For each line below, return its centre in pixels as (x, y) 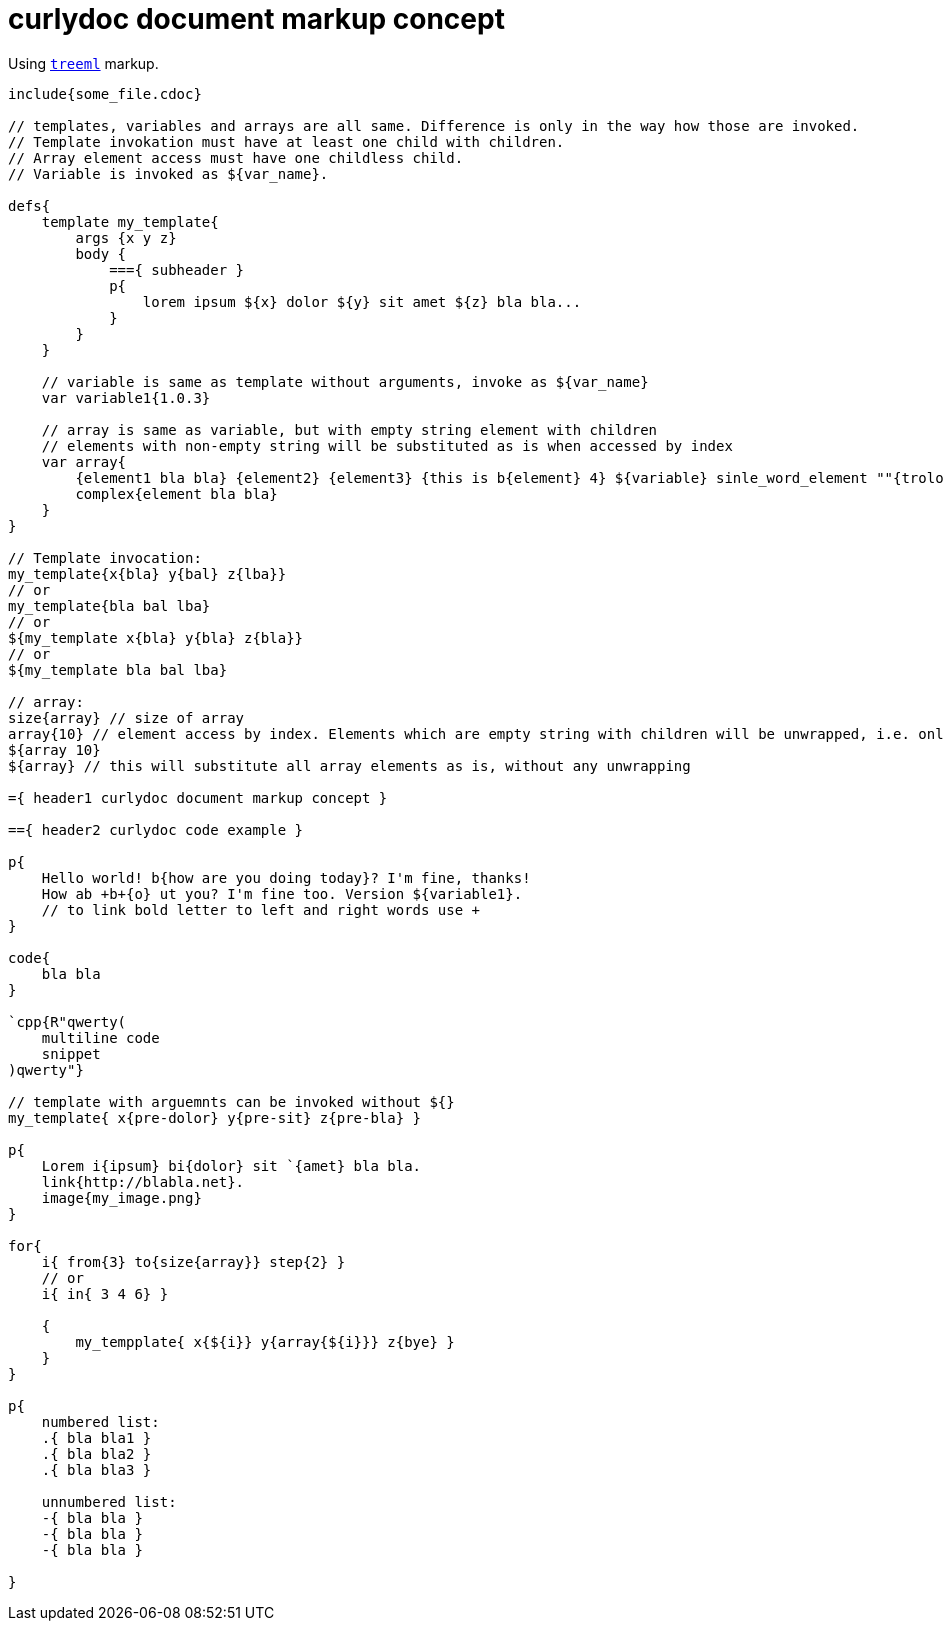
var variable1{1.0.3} (126, 397)
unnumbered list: (109, 1501)
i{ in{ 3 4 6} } (105, 1293)
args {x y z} (126, 237)
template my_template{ (130, 221)
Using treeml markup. (83, 63)
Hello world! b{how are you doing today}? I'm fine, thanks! (286, 877)
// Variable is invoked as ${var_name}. (168, 173)
